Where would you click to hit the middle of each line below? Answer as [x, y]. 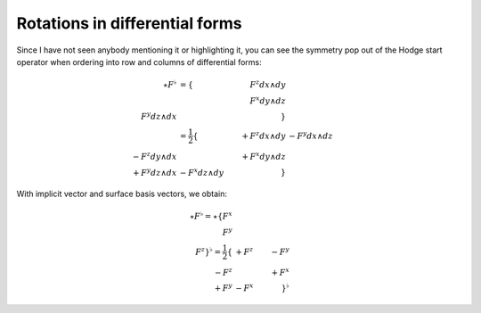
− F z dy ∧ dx [155, 156]
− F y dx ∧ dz [311, 135]
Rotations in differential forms [129, 23]
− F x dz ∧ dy [202, 172]
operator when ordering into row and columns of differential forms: [139, 62]
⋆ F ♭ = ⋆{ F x [211, 216]
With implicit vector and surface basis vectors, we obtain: [122, 194]
